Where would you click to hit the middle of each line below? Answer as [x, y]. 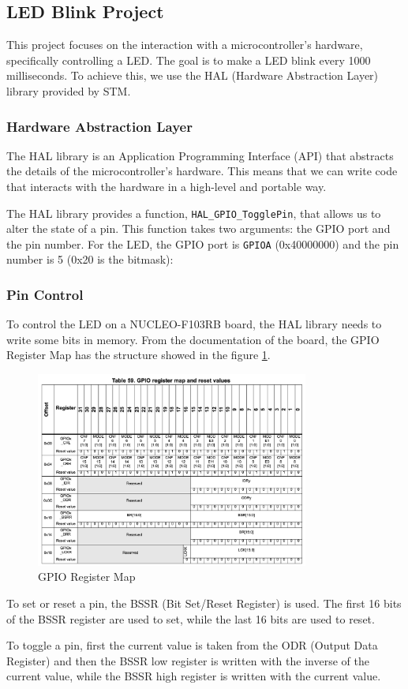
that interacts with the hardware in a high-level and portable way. [167, 186]
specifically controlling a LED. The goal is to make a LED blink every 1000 [189, 60]
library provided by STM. [69, 90]
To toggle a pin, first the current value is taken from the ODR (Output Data [192, 645]
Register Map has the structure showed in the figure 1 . [138, 355]
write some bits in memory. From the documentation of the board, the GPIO [193, 339]
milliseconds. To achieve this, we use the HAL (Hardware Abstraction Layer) [193, 75]
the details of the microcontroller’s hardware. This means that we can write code [202, 171]
